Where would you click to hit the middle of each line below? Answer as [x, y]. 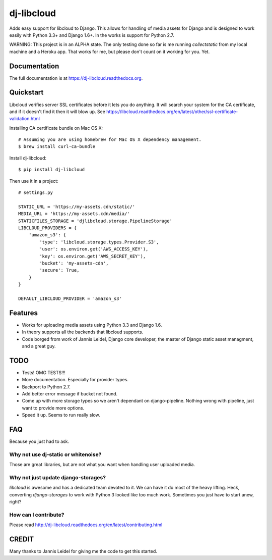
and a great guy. [39, 346]
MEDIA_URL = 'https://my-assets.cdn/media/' [74, 214]
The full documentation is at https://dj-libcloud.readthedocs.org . [76, 78]
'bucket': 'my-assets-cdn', [74, 263]
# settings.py [36, 193]
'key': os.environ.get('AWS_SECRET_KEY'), [93, 256]
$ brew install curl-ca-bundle [57, 147]
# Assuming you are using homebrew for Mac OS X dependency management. [110, 140]
